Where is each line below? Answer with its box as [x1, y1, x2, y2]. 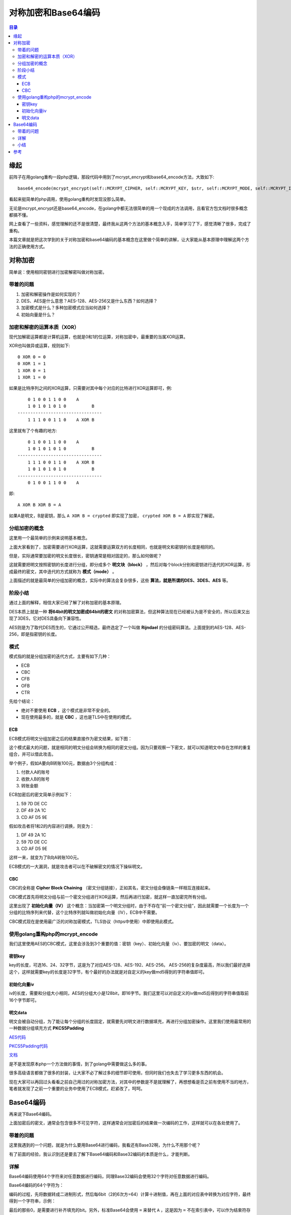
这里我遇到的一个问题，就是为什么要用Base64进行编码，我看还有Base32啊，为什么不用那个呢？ [9, 1142, 201, 1148]
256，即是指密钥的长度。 [9, 631, 60, 637]
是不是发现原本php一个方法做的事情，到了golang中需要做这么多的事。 [9, 1061, 150, 1067]
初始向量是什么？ [21, 312, 55, 317]
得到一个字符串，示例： [9, 1198, 56, 1204]
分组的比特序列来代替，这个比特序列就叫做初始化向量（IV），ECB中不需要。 [9, 909, 160, 916]
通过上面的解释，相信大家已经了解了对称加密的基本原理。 [9, 600, 124, 606]
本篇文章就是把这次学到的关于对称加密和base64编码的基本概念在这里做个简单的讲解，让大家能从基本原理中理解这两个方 [9, 237, 249, 243]
